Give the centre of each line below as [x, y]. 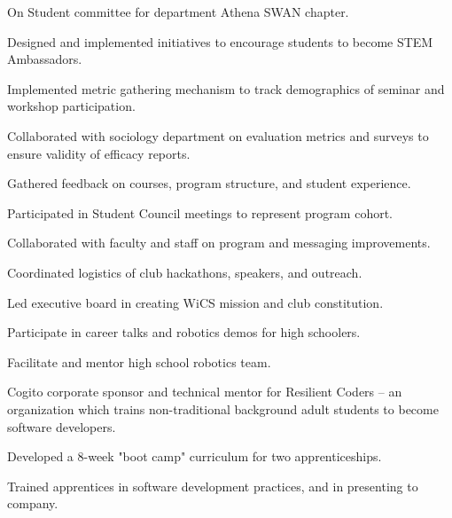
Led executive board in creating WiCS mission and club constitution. [195, 302]
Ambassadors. [45, 59]
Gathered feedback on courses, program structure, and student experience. [209, 183]
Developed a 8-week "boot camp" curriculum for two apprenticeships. [195, 456]
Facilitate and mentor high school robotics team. [139, 361]
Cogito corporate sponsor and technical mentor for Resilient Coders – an [205, 392]
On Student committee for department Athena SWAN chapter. [178, 12]
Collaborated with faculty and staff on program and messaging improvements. [219, 243]
